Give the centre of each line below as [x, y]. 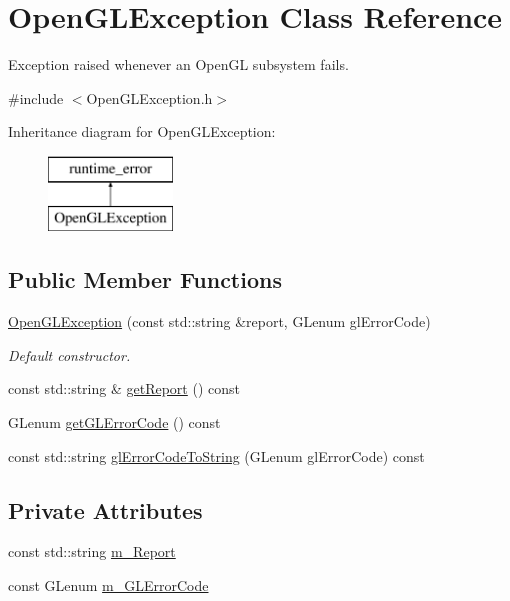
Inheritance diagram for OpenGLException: [142, 131]
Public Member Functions [145, 279]
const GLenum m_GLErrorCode [108, 585]
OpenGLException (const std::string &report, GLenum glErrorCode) [219, 321]
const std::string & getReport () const [124, 388]
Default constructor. [69, 354]
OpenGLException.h [149, 97]
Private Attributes [105, 509]
